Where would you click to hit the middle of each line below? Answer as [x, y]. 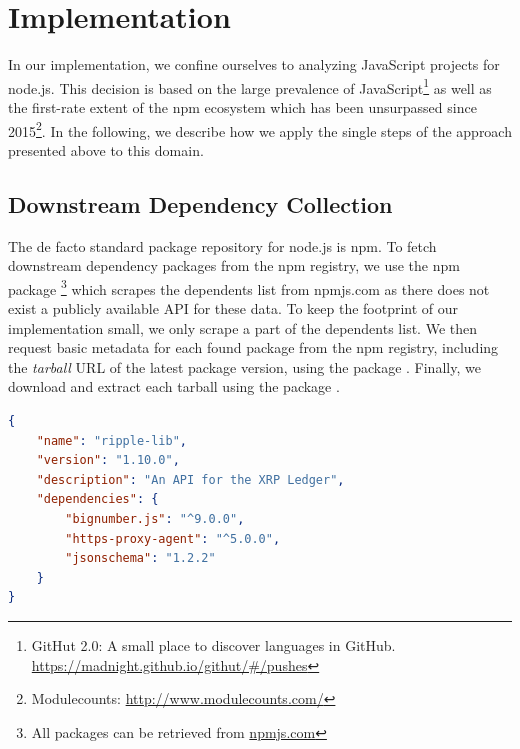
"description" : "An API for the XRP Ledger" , [190, 479]
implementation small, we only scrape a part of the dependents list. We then [242, 327]
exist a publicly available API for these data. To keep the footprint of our [233, 308]
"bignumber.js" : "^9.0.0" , [155, 518]
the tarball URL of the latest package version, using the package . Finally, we [244, 366]
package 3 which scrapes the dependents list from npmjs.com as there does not [249, 287]
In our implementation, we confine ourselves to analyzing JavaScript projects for [254, 64]
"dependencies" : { [97, 499]
